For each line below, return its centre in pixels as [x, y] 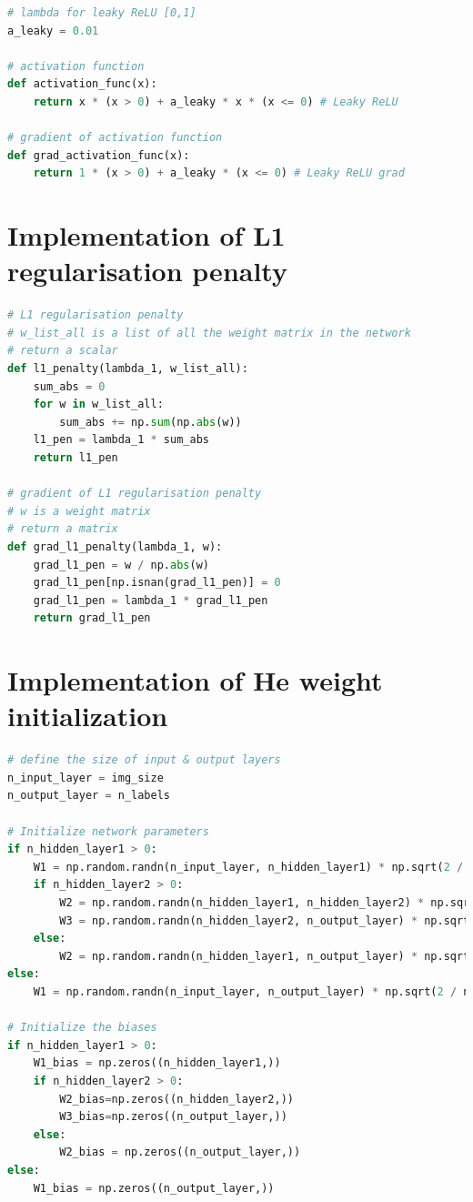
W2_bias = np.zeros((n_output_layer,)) [180, 1152]
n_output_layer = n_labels [89, 796]
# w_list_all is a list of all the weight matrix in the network [209, 333]
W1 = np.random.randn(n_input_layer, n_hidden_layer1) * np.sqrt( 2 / [248, 867]
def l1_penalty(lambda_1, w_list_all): [128, 369]
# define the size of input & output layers [144, 760]
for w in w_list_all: [98, 404]
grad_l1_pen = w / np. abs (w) [121, 565]
